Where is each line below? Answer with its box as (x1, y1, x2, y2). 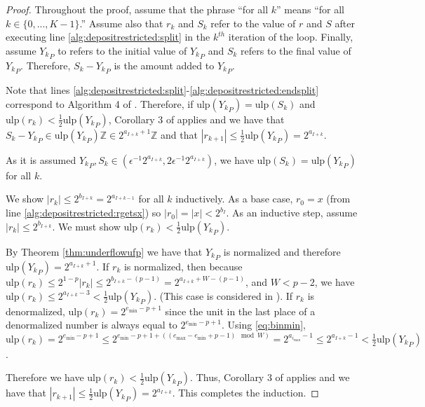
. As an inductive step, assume (226, 205, 358, 220)
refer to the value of (210, 15, 296, 30)
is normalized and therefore (223, 244, 341, 258)
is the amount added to (114, 58, 215, 73)
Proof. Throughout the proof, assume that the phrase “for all (6, 2, 269, 16)
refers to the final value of (241, 43, 351, 57)
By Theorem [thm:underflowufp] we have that (6, 244, 203, 258)
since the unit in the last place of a (165, 303, 316, 318)
